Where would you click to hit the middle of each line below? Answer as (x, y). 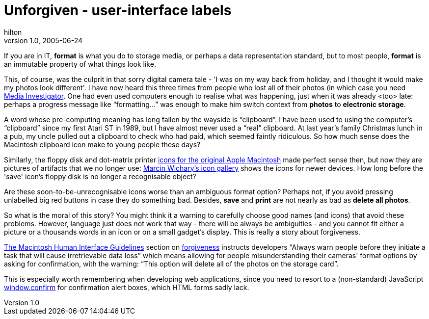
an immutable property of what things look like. (80, 64)
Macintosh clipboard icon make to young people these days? (102, 144)
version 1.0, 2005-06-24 (43, 40)
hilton (13, 32)
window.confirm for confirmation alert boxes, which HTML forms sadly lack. (127, 287)
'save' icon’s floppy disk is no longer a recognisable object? (100, 176)
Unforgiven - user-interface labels (118, 10)
